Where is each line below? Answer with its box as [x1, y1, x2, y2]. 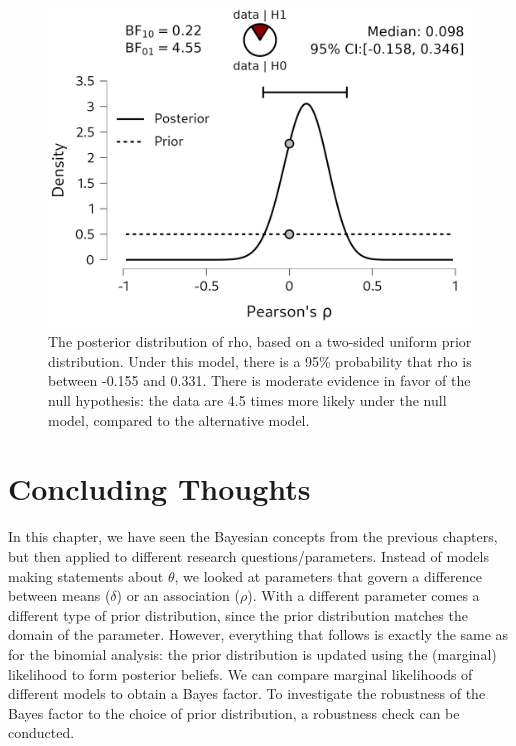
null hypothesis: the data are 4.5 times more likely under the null [48, 390, 447, 411]
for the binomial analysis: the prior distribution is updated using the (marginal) [8, 643, 497, 664]
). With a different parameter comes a [247, 585, 480, 606]
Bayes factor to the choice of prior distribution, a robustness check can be [8, 702, 460, 723]
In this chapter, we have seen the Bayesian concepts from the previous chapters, [8, 526, 498, 547]
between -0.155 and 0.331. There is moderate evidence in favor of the [48, 370, 471, 391]
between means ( [8, 585, 111, 606]
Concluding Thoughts [8, 468, 311, 509]
